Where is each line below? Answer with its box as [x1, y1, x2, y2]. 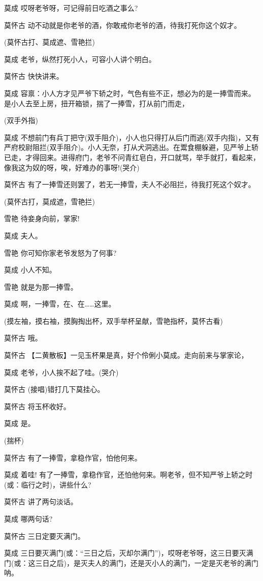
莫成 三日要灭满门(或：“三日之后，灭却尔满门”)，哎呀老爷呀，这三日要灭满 [4, 547, 253, 558]
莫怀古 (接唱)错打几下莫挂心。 [4, 384, 105, 394]
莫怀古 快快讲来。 [4, 71, 63, 81]
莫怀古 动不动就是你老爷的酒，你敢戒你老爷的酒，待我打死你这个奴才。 [4, 19, 241, 30]
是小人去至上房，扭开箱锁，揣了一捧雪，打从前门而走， [4, 98, 189, 108]
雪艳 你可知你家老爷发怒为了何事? [4, 247, 117, 258]
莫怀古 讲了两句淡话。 [4, 496, 78, 507]
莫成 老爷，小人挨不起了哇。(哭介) [4, 366, 119, 377]
